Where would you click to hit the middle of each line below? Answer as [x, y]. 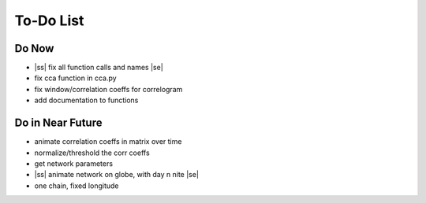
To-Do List [49, 20]
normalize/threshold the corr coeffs [92, 153]
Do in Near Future [58, 123]
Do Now [34, 48]
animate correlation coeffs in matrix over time [108, 142]
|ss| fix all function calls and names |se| [99, 68]
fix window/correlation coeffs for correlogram [108, 89]
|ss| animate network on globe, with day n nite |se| [116, 175]
